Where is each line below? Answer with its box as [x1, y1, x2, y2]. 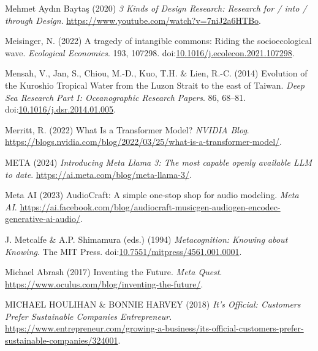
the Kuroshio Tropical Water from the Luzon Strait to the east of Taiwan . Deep [5, 78, 305, 91]
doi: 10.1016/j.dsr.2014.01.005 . [5, 103, 116, 116]
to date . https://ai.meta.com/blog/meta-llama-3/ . [5, 168, 192, 180]
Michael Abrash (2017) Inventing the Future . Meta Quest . [5, 265, 222, 278]
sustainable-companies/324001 [5, 334, 118, 347]
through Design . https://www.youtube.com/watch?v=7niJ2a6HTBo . [5, 13, 262, 26]
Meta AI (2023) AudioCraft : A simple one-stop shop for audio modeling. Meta [5, 188, 299, 201]
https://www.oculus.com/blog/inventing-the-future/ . [5, 277, 203, 290]
